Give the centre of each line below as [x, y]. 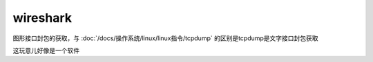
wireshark [42, 18]
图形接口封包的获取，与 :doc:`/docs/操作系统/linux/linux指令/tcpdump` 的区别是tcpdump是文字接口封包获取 [165, 38]
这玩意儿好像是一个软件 [46, 50]
